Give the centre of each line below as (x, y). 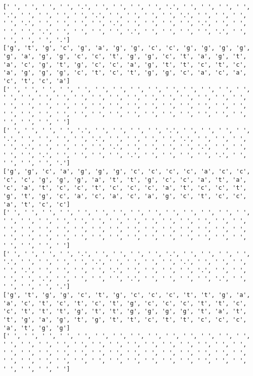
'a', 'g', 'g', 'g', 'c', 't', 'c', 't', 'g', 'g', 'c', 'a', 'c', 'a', (125, 73)
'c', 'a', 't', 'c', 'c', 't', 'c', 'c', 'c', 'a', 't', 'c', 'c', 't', (125, 188)
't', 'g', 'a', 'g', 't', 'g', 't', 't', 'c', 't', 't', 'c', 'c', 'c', (125, 319)
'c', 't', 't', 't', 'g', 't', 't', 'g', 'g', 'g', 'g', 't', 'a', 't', (125, 312)
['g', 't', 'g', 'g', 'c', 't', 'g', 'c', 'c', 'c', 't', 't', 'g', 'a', (127, 295)
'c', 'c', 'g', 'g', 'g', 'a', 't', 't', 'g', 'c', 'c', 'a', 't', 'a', (125, 180)
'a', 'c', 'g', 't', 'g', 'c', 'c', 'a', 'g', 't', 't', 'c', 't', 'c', (125, 64)
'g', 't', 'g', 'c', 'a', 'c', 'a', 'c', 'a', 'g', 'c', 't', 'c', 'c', (125, 196)
